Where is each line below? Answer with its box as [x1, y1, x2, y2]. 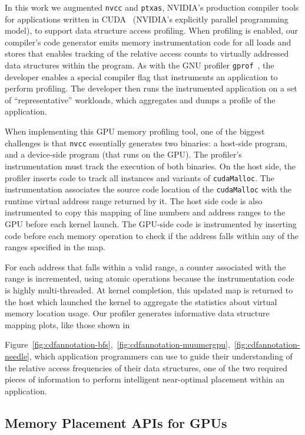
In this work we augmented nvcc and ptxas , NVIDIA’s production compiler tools [5, 1, 299, 13]
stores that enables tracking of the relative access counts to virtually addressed [5, 47, 289, 60]
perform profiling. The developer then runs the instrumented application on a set [5, 82, 297, 94]
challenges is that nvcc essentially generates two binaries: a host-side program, [5, 136, 288, 149]
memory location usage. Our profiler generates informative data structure [5, 307, 270, 319]
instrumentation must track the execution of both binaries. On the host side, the [5, 159, 296, 172]
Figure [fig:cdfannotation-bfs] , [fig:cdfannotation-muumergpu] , [5, 338, 230, 351]
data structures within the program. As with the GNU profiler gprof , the [5, 59, 274, 71]
